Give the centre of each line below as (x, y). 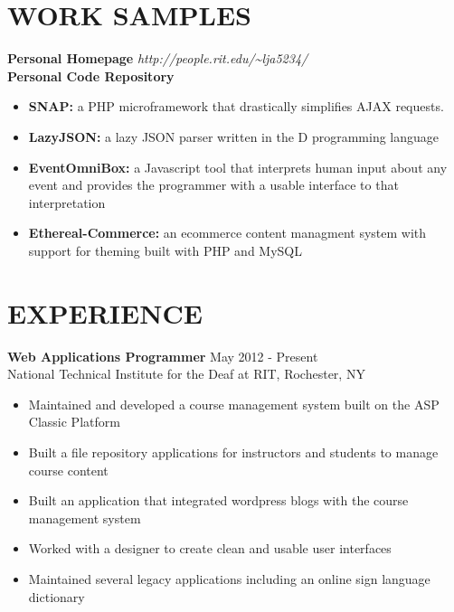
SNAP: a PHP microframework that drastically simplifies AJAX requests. (236, 106)
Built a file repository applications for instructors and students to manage (233, 452)
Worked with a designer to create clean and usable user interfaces (210, 548)
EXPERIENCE (105, 312)
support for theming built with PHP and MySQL (165, 250)
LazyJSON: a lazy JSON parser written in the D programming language (234, 136)
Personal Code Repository (91, 75)
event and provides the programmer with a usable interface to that (213, 185)
